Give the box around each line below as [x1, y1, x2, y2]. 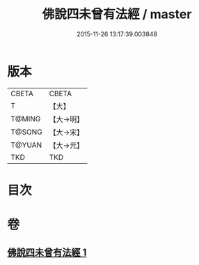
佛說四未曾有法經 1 [7, 247, 87, 259]
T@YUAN [10, 140, 42, 150]
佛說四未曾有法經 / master [42, 6, 192, 22]
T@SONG [10, 127, 43, 137]
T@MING [10, 114, 41, 123]
